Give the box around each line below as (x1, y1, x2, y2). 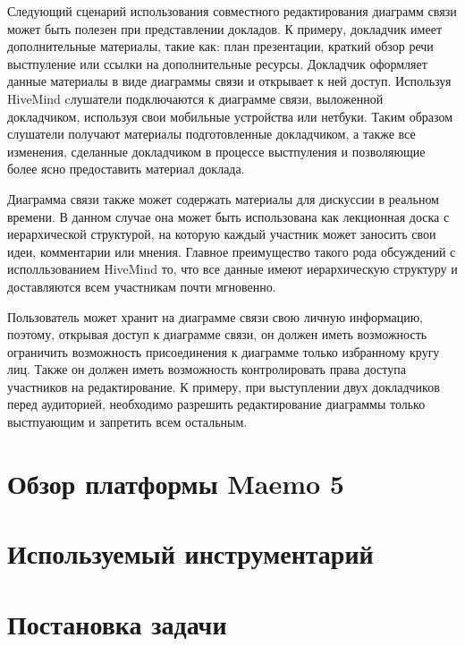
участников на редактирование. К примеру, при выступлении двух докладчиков (7, 377, 440, 395)
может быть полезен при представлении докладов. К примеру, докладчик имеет (7, 19, 443, 38)
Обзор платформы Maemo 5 (7, 464, 344, 501)
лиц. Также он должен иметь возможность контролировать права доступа (7, 360, 406, 378)
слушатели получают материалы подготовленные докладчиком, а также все (7, 124, 416, 143)
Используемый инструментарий (7, 535, 374, 572)
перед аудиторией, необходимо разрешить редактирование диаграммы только (7, 395, 426, 413)
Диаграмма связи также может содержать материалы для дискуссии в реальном (7, 189, 439, 208)
